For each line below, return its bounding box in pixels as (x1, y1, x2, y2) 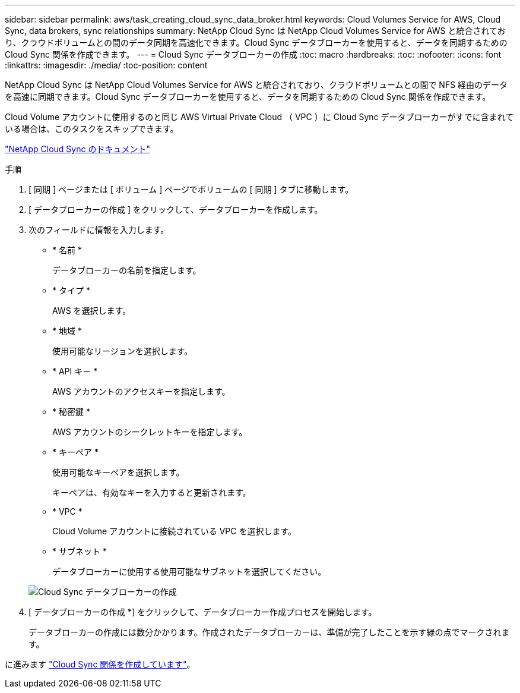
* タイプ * (52, 285, 90, 295)
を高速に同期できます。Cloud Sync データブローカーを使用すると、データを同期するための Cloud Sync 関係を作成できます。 (5, 92, 491, 102)
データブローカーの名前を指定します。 (52, 265, 201, 275)
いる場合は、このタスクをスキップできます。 (5, 124, 179, 134)
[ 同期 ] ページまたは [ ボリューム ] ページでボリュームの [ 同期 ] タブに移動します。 (28, 184, 354, 194)
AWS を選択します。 (52, 305, 131, 316)
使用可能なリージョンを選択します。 (52, 346, 193, 356)
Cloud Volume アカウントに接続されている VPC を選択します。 (52, 526, 297, 536)
